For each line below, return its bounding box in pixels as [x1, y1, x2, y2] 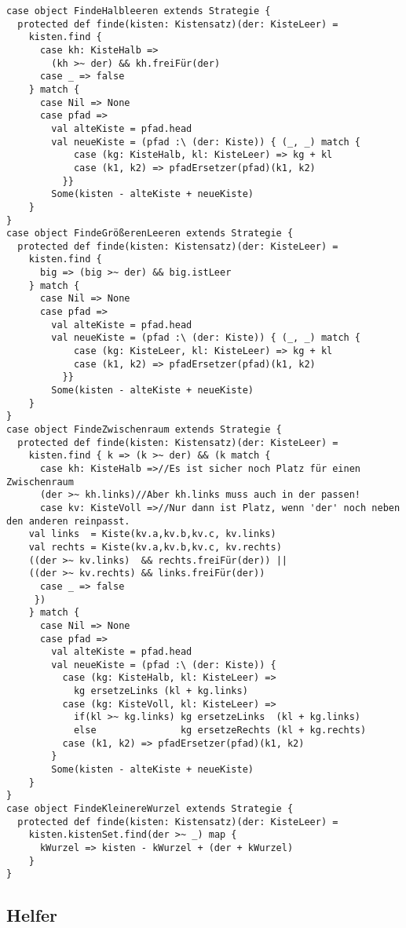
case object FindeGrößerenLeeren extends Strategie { [6, 228, 294, 239]
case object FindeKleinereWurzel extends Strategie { [6, 803, 294, 815]
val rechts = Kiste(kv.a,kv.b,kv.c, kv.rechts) [28, 541, 282, 553]
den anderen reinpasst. [6, 515, 130, 527]
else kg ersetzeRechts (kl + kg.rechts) [73, 725, 367, 736]
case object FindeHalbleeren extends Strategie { [6, 5, 271, 16]
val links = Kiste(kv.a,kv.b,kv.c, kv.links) [28, 528, 276, 540]
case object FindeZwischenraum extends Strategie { [6, 424, 282, 435]
